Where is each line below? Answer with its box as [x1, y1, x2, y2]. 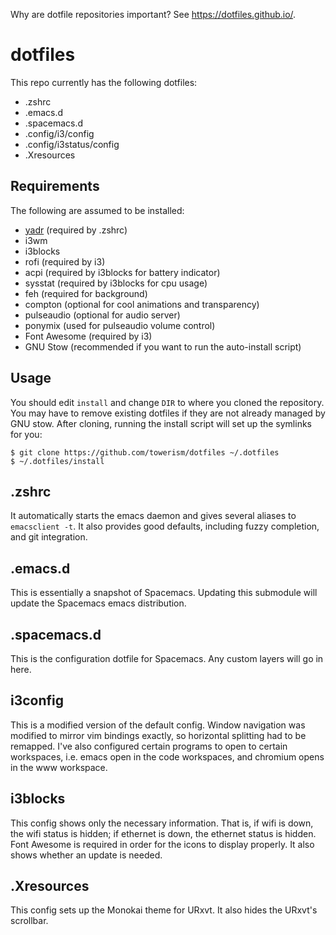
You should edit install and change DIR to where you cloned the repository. [10, 396, 325, 408]
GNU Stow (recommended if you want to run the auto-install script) [24, 340, 302, 353]
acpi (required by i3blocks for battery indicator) [24, 266, 221, 278]
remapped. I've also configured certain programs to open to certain [10, 740, 288, 752]
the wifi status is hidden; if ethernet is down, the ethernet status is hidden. [10, 827, 317, 839]
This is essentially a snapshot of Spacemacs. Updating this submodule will [10, 587, 318, 599]
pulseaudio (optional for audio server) [24, 309, 181, 321]
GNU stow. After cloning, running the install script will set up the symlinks [10, 417, 312, 429]
